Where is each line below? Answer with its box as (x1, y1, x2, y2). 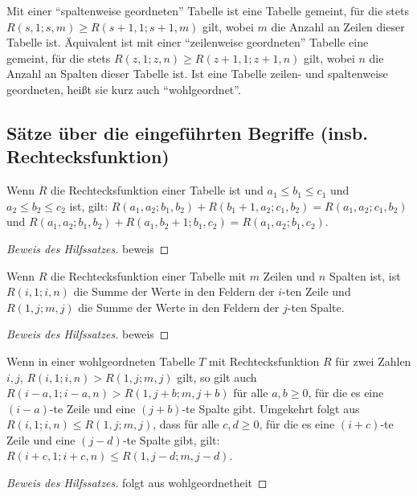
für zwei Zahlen (335, 352, 411, 369)
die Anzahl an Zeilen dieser (271, 18, 405, 35)
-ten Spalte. (287, 298, 345, 315)
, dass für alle (153, 416, 219, 432)
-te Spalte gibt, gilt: (122, 431, 220, 448)
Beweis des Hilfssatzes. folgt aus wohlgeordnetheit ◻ (6, 474, 268, 491)
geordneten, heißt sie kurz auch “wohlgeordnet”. (6, 80, 241, 97)
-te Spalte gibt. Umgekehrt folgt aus (182, 400, 360, 416)
